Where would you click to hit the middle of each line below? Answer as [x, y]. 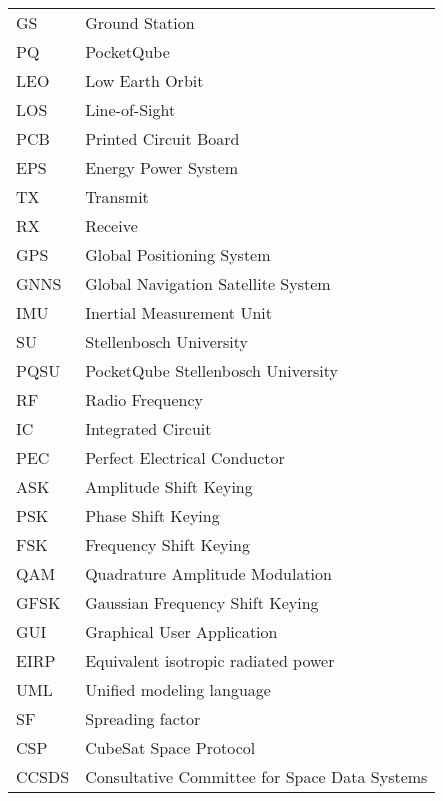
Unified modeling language [178, 689]
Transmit [117, 196]
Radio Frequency [144, 399]
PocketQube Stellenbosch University [212, 370]
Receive [111, 225]
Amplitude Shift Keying [169, 486]
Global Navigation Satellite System [208, 283]
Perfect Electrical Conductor [185, 457]
